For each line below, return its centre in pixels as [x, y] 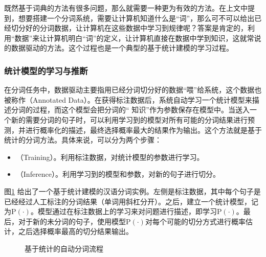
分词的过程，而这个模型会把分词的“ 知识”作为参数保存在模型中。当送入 [130, 110]
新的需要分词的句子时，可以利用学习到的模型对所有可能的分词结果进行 [129, 119]
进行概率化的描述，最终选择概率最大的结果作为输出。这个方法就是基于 [143, 130]
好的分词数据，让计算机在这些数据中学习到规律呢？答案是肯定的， [136, 28]
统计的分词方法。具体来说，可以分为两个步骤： [83, 140]
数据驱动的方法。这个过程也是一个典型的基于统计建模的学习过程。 [122, 48]
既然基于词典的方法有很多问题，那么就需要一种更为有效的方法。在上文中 [126, 8]
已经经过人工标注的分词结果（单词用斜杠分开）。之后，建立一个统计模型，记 [131, 201]
